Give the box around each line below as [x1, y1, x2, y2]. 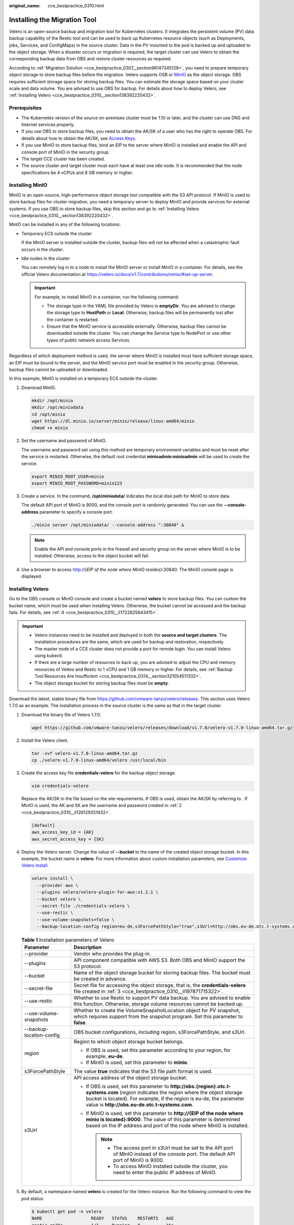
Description [73, 944, 102, 951]
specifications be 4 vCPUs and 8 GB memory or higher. [21, 170, 133, 175]
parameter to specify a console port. [39, 509, 114, 514]
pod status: [21, 1196, 44, 1201]
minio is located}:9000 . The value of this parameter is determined [86, 1116, 240, 1123]
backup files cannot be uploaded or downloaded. [9, 367, 109, 372]
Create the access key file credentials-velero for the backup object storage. [21, 770, 176, 776]
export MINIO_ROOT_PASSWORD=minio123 [31, 480, 122, 486]
